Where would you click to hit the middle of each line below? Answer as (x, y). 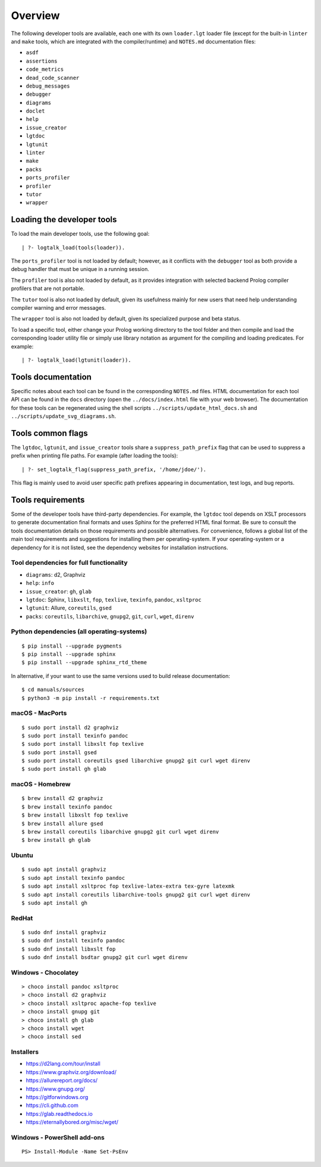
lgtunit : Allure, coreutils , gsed (69, 608)
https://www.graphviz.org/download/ (71, 1072)
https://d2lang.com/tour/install (63, 1064)
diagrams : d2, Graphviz (56, 574)
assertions (42, 61)
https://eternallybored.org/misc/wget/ (72, 1122)
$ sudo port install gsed (59, 752)
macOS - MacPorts (39, 713)
